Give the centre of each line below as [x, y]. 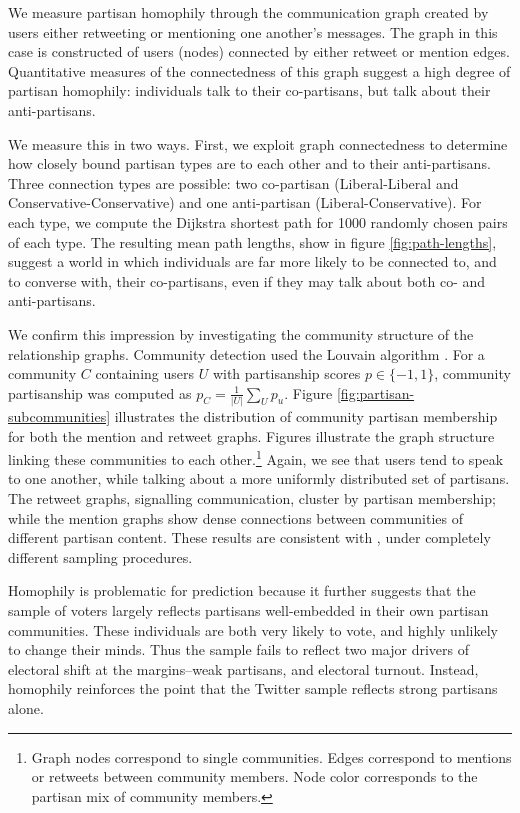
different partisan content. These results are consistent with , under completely [249, 537]
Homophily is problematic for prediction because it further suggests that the [242, 590]
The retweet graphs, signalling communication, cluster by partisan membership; [252, 498]
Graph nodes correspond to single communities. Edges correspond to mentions [271, 756]
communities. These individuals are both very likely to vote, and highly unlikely [253, 629]
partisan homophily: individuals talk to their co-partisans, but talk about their [249, 90]
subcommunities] [59, 416]
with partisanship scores [286, 373]
